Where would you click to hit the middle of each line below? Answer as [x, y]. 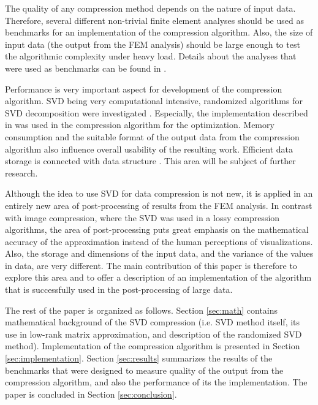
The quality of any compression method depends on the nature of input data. [150, 8]
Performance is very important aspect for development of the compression [144, 89]
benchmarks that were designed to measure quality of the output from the [144, 370]
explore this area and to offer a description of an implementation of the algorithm [158, 277]
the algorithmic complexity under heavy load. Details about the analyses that [151, 56]
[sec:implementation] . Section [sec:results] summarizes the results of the [139, 358]
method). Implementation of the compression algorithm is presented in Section [153, 346]
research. [21, 172]
